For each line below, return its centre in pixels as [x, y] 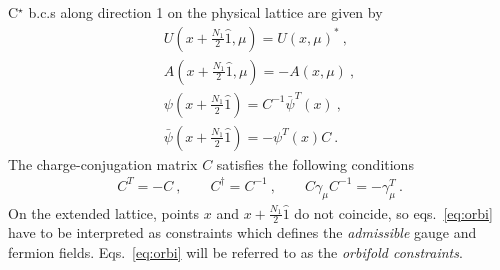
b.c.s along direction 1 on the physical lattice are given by [205, 12]
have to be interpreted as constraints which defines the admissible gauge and [242, 232]
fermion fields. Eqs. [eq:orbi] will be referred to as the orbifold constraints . [235, 252]
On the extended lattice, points [104, 212]
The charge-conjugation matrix [103, 163]
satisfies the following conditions [315, 163]
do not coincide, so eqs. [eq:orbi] [393, 212]
